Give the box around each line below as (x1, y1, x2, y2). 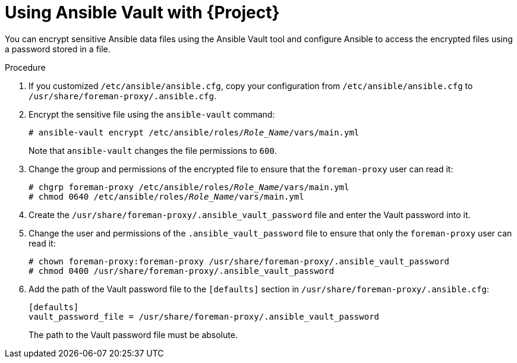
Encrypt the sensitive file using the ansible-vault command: (29, 109, 275, 119)
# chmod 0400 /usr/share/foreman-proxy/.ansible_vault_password (29, 266, 335, 276)
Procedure (5, 62, 46, 72)
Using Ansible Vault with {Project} (5, 2, 280, 23)
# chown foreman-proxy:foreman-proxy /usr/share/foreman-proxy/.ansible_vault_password (29, 256, 450, 266)
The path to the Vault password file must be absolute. (29, 329, 238, 340)
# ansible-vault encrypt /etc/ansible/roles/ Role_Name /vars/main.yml (29, 127, 360, 137)
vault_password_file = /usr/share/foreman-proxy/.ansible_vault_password (29, 311, 380, 321)
